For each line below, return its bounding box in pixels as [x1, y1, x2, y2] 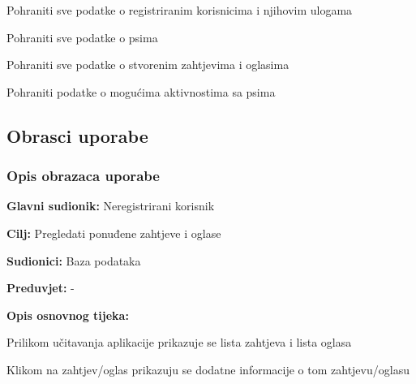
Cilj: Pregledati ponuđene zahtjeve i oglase [6, 224, 221, 241]
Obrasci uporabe [6, 123, 148, 148]
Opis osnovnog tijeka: [6, 306, 129, 323]
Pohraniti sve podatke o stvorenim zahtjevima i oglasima [6, 56, 289, 73]
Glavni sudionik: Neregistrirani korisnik [6, 197, 215, 214]
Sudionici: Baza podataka [6, 252, 141, 269]
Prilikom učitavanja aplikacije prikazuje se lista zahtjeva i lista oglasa [6, 334, 352, 351]
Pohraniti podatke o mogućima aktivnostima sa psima [6, 83, 276, 100]
